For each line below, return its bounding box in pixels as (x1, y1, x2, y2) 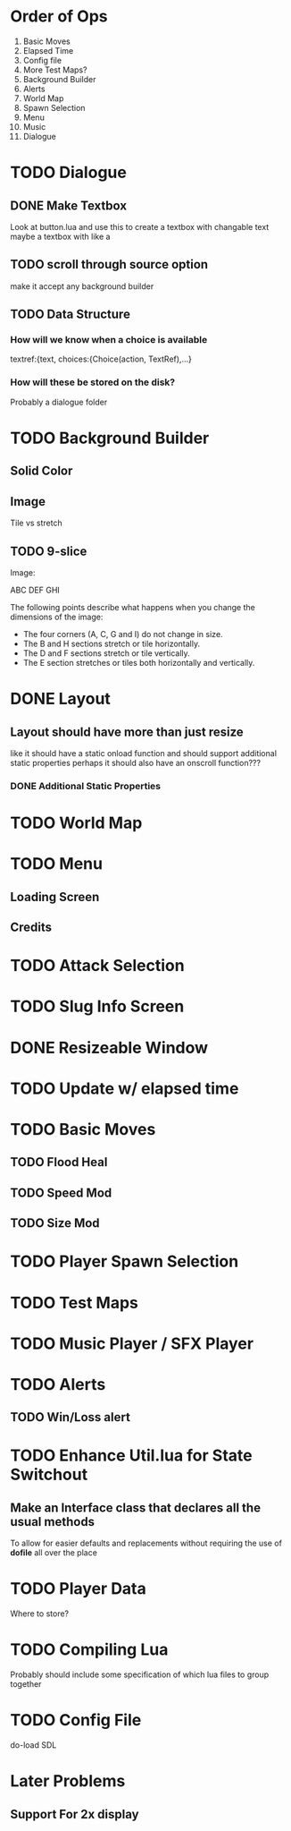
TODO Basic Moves (10, 1119, 156, 1139)
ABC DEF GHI (10, 584, 61, 595)
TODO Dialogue (10, 163, 128, 183)
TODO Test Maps (10, 1292, 139, 1313)
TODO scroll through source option (10, 257, 209, 272)
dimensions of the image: (10, 611, 104, 622)
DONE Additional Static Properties (10, 779, 162, 792)
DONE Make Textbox (10, 198, 128, 213)
